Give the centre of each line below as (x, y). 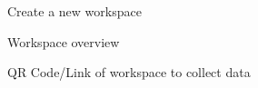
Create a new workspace (74, 11)
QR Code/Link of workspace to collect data (129, 72)
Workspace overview (64, 41)
